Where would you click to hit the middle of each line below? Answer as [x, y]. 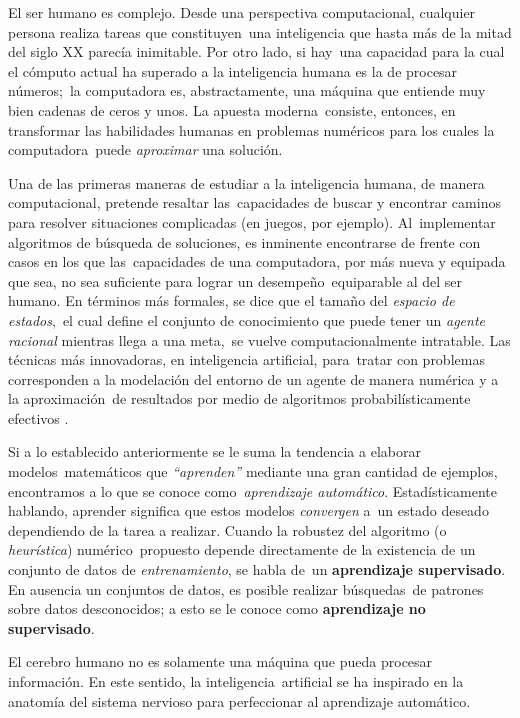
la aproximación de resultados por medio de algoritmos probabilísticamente [239, 398]
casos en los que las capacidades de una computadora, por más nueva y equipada [257, 261]
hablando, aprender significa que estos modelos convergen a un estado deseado [248, 510]
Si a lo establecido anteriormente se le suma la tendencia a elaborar [214, 451]
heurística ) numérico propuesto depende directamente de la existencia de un [242, 549]
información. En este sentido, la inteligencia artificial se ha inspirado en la [236, 681]
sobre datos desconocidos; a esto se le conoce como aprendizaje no [217, 608]
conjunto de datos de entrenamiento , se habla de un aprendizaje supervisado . [257, 569]
